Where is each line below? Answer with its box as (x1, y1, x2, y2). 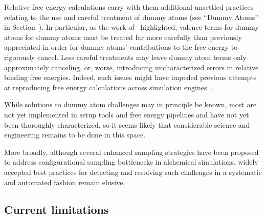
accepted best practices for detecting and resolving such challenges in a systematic (4, 166, 262, 177)
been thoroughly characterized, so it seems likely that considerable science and (4, 119, 250, 130)
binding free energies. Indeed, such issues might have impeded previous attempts (4, 72, 257, 83)
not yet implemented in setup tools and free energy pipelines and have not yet (4, 109, 249, 120)
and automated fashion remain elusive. (4, 176, 125, 187)
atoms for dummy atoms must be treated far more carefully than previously (4, 31, 242, 42)
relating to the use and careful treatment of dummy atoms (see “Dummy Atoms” (4, 11, 258, 22)
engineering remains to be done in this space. (4, 129, 146, 140)
